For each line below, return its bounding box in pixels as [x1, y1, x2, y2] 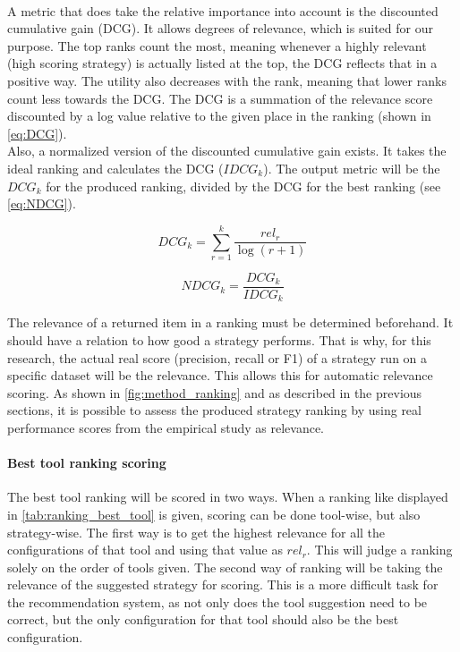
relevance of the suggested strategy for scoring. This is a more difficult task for [7, 575, 439, 594]
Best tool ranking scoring [7, 453, 166, 472]
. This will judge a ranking [306, 540, 453, 559]
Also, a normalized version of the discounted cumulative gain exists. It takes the [7, 141, 447, 160]
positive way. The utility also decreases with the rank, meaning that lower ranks [7, 71, 447, 89]
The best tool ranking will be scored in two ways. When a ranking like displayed [7, 487, 448, 506]
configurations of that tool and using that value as [7, 540, 283, 559]
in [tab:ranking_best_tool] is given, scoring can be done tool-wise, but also [7, 504, 421, 523]
